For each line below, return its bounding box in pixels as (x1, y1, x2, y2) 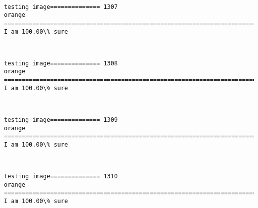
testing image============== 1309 (4, 116, 118, 124)
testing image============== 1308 (4, 59, 118, 67)
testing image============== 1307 (4, 3, 118, 10)
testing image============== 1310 (4, 173, 118, 180)
